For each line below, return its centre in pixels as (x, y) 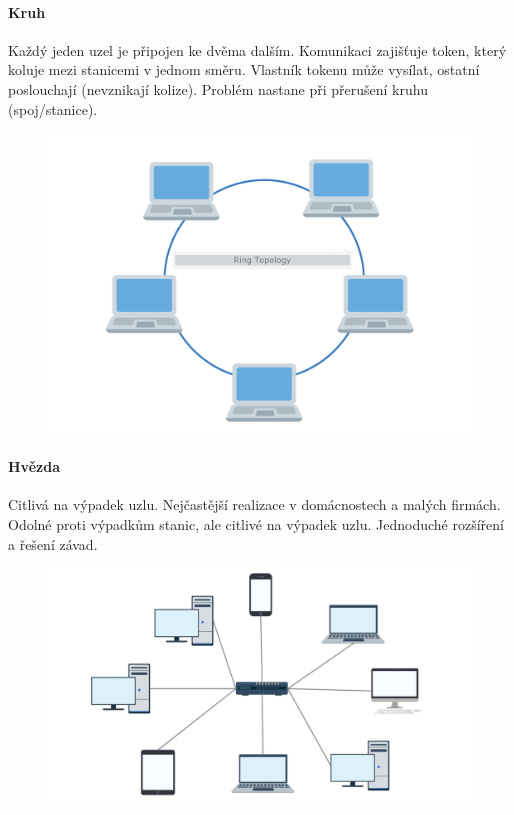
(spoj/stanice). (53, 108)
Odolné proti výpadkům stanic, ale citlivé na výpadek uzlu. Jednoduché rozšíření (256, 523)
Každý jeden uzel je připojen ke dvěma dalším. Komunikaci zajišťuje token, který (257, 49)
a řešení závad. (53, 543)
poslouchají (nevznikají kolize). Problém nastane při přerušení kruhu (218, 88)
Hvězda (34, 466)
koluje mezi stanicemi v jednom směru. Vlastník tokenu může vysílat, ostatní (244, 69)
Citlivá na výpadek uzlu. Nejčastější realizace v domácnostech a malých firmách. (254, 504)
